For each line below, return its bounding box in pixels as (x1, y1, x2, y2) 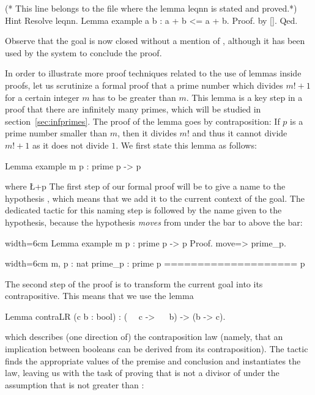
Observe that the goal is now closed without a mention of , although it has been (5, 34, 305, 47)
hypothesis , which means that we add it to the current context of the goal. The (5, 191, 305, 204)
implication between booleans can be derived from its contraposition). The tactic (5, 342, 308, 355)
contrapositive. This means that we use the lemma (5, 289, 194, 302)
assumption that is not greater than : (5, 378, 144, 391)
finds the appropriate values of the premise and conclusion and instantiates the (5, 354, 301, 367)
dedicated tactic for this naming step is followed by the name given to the (5, 204, 282, 216)
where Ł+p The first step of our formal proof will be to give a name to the (5, 180, 286, 193)
